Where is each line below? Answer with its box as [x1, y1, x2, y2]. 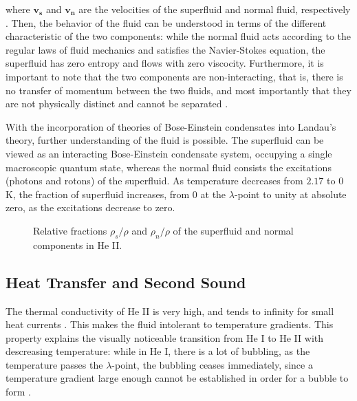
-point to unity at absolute [234, 186, 347, 201]
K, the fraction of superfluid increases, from [6, 186, 190, 201]
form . [6, 384, 32, 399]
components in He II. [33, 237, 122, 252]
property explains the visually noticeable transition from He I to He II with [6, 330, 324, 345]
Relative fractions [33, 223, 107, 237]
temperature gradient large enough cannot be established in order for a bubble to [6, 371, 349, 385]
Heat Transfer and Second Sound [6, 271, 246, 292]
